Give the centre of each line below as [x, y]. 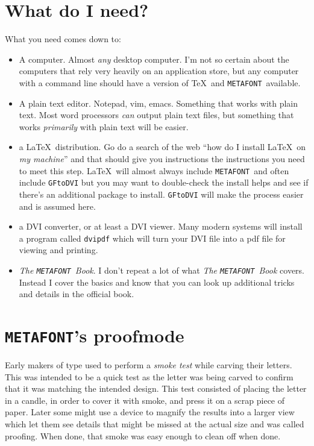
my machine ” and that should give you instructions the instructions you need [162, 158]
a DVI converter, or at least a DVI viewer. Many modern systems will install [161, 226]
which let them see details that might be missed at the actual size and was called [155, 424]
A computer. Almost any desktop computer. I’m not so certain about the [154, 59]
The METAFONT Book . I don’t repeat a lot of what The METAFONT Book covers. [162, 270]
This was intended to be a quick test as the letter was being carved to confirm [149, 376]
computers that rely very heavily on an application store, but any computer [159, 71]
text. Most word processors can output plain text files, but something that [156, 115]
